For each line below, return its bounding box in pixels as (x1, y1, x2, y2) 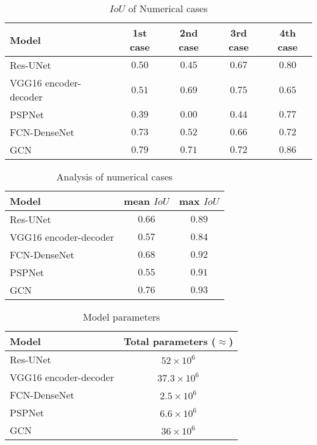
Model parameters (82, 310, 160, 324)
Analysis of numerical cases (56, 169, 173, 183)
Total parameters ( (123, 334, 216, 348)
